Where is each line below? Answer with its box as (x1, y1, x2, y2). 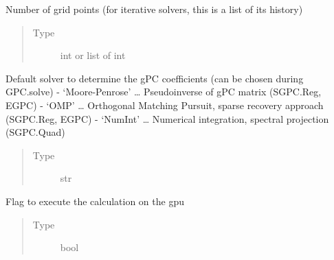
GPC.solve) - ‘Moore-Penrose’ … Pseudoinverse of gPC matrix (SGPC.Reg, (5, 84, 322, 99)
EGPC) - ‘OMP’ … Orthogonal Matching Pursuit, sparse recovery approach (5, 97, 324, 112)
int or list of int (60, 48, 126, 62)
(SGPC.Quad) (5, 125, 65, 139)
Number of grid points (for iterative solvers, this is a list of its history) (5, 2, 303, 16)
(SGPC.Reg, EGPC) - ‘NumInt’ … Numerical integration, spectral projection (5, 111, 329, 126)
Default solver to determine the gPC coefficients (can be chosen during (5, 71, 304, 85)
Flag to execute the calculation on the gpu (5, 193, 184, 208)
